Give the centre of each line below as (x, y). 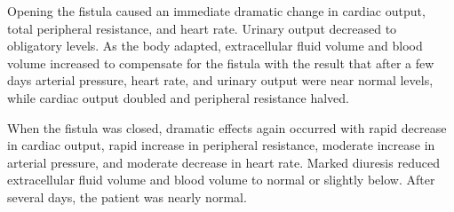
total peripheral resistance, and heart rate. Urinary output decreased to (202, 28)
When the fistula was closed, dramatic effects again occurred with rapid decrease (227, 127)
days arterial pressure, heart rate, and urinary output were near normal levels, (220, 80)
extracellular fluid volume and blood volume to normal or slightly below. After (221, 180)
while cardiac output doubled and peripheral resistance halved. (178, 97)
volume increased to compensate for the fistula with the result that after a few (221, 63)
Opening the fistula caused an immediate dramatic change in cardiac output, (216, 11)
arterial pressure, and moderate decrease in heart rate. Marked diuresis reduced (223, 162)
